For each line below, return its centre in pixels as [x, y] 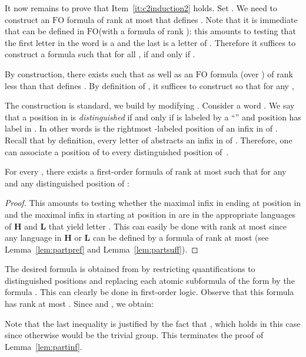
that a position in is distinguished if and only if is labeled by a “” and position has [153, 117]
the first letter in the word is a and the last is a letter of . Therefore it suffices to [150, 42]
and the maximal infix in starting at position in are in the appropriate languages [150, 214]
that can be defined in [44, 31]
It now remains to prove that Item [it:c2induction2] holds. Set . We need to [141, 8]
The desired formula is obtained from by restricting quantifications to [130, 269]
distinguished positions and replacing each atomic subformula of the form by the [150, 280]
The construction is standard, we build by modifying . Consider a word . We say [150, 105]
